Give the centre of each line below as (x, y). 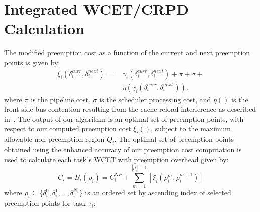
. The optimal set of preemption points (174, 139)
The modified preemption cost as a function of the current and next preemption (127, 52)
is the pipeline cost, (61, 99)
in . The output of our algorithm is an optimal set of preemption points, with (124, 119)
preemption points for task (45, 203)
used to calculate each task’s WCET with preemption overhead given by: (116, 159)
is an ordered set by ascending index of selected (158, 193)
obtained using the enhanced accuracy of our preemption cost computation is (123, 149)
